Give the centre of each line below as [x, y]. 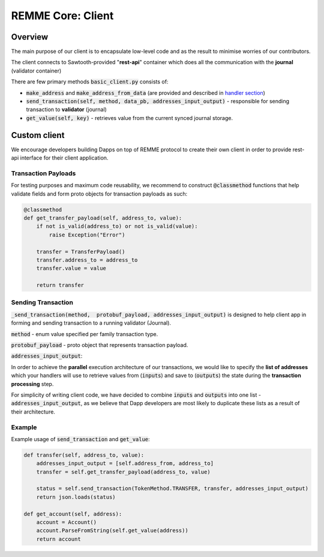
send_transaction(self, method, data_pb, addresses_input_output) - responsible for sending [158, 101]
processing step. [32, 384]
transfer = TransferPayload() [81, 251]
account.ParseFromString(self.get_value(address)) [112, 531]
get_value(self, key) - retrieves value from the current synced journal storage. [130, 118]
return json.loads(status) [76, 497]
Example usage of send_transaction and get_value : [80, 439]
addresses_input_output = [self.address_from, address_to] [125, 463]
